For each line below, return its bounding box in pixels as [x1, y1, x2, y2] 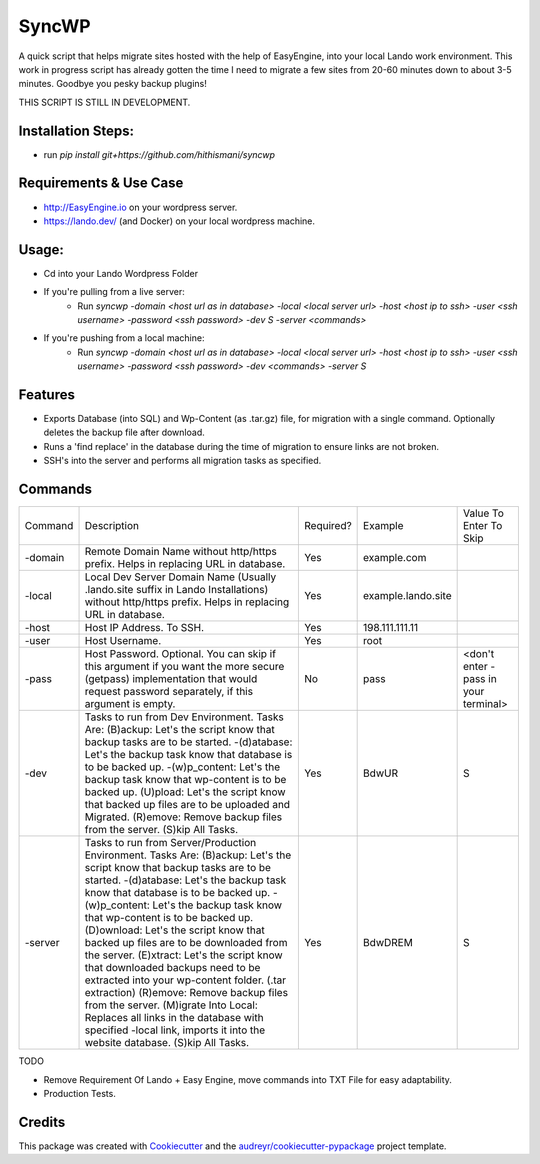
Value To [462, 506, 504, 520]
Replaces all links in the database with [84, 1011, 264, 1025]
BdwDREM [363, 936, 414, 950]
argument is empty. [84, 697, 176, 711]
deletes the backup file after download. [43, 426, 205, 439]
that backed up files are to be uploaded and [84, 798, 290, 812]
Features [18, 386, 75, 403]
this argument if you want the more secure [84, 660, 285, 674]
